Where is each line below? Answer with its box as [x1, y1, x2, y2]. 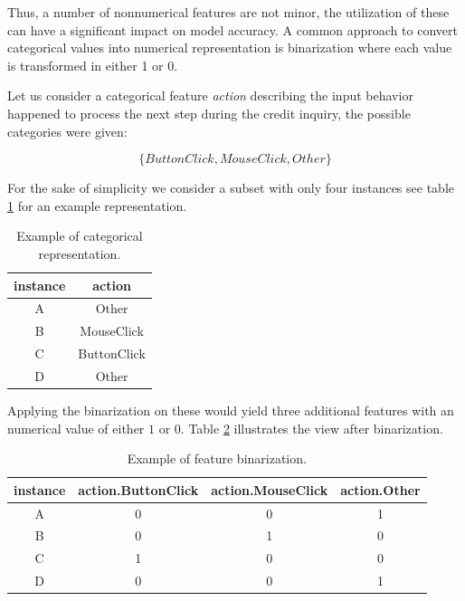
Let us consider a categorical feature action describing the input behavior [7, 86, 413, 105]
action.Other [340, 480, 421, 499]
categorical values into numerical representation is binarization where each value [7, 38, 452, 57]
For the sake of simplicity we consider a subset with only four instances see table [7, 178, 454, 197]
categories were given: [7, 121, 128, 140]
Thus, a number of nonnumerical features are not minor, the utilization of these [7, 3, 450, 21]
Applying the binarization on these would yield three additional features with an [7, 401, 454, 419]
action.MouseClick [211, 480, 328, 499]
